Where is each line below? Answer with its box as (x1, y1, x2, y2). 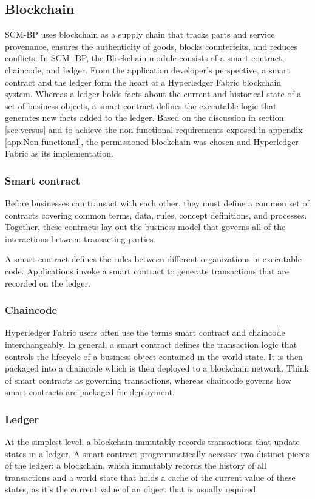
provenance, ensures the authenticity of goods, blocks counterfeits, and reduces (5, 39, 298, 52)
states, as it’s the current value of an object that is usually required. (5, 483, 259, 495)
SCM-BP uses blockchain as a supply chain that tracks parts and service (5, 28, 275, 41)
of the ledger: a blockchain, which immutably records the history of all (5, 459, 266, 472)
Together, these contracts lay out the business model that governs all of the (5, 220, 286, 233)
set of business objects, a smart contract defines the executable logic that (5, 99, 277, 112)
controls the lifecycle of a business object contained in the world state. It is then (5, 350, 303, 362)
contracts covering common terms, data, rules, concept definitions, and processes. (5, 208, 307, 221)
